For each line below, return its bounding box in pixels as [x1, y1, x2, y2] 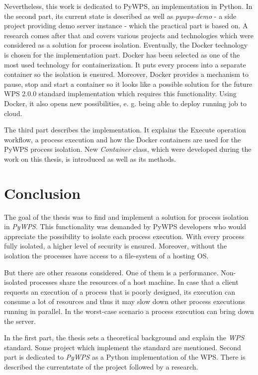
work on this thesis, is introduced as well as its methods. [4, 153, 176, 164]
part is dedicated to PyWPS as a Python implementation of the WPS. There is [4, 352, 246, 362]
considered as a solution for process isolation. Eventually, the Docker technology [4, 40, 248, 50]
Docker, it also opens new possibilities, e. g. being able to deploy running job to [4, 98, 247, 108]
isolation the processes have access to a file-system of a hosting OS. [4, 250, 209, 260]
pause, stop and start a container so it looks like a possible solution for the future [4, 78, 253, 89]
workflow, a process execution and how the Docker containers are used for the [4, 134, 241, 144]
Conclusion [4, 183, 81, 203]
